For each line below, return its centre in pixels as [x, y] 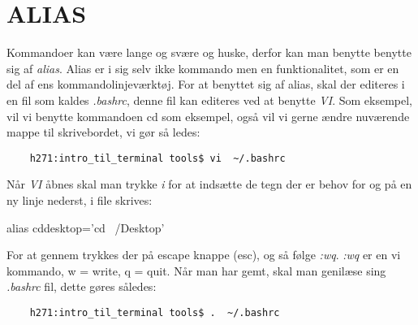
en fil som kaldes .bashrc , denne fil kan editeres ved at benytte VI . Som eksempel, [209, 100]
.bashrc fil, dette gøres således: [82, 286]
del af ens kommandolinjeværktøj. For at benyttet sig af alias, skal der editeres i [206, 84]
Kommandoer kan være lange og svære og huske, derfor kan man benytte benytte [209, 52]
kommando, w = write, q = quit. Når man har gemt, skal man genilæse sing [196, 270]
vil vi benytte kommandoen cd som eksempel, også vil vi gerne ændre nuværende [208, 116]
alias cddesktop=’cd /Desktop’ [86, 227]
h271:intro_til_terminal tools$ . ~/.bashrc [155, 312]
